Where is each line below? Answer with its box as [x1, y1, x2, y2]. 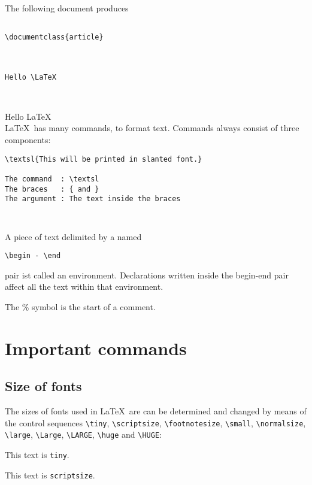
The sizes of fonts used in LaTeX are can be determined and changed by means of [5, 405, 307, 417]
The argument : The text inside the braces [5, 195, 181, 204]
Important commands [5, 335, 187, 360]
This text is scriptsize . [5, 468, 95, 481]
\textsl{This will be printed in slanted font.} [5, 154, 202, 163]
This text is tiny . [5, 448, 69, 461]
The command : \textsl [5, 174, 99, 183]
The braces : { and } [5, 184, 99, 193]
